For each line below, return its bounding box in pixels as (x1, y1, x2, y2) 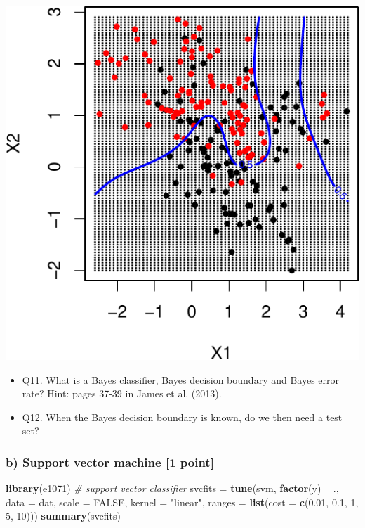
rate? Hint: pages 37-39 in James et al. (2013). (22, 386, 222, 401)
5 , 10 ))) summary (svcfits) (6, 508, 121, 523)
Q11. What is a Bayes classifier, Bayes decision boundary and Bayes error (22, 372, 340, 387)
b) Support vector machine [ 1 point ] (6, 453, 214, 470)
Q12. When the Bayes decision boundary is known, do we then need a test (22, 409, 343, 424)
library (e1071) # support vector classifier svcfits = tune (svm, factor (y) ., (6, 481, 339, 496)
